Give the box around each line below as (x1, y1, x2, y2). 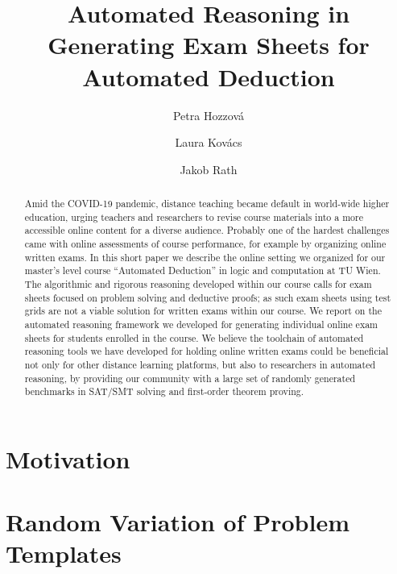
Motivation (6, 442, 130, 475)
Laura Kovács (175, 134, 242, 151)
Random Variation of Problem (6, 505, 350, 539)
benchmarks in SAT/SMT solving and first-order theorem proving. (24, 385, 304, 398)
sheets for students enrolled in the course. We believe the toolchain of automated (24, 331, 364, 344)
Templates (6, 537, 122, 570)
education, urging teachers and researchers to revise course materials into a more (24, 210, 363, 223)
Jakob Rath (180, 160, 238, 177)
